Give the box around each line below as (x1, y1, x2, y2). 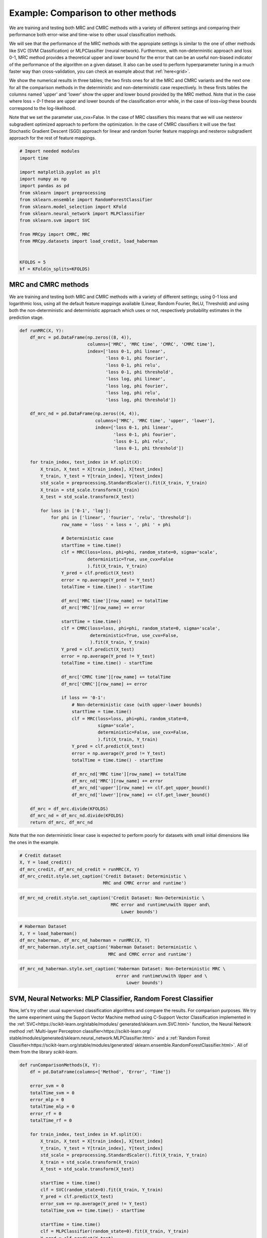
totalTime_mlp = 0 (30, 1104, 75, 1109)
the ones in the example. (9, 839, 59, 845)
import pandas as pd (19, 183, 69, 189)
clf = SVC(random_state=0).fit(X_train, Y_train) (40, 1187, 163, 1193)
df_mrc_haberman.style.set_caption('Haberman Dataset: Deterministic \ (19, 944, 197, 950)
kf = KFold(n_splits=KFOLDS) (19, 266, 90, 272)
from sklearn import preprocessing (19, 190, 106, 196)
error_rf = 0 (30, 1111, 62, 1116)
